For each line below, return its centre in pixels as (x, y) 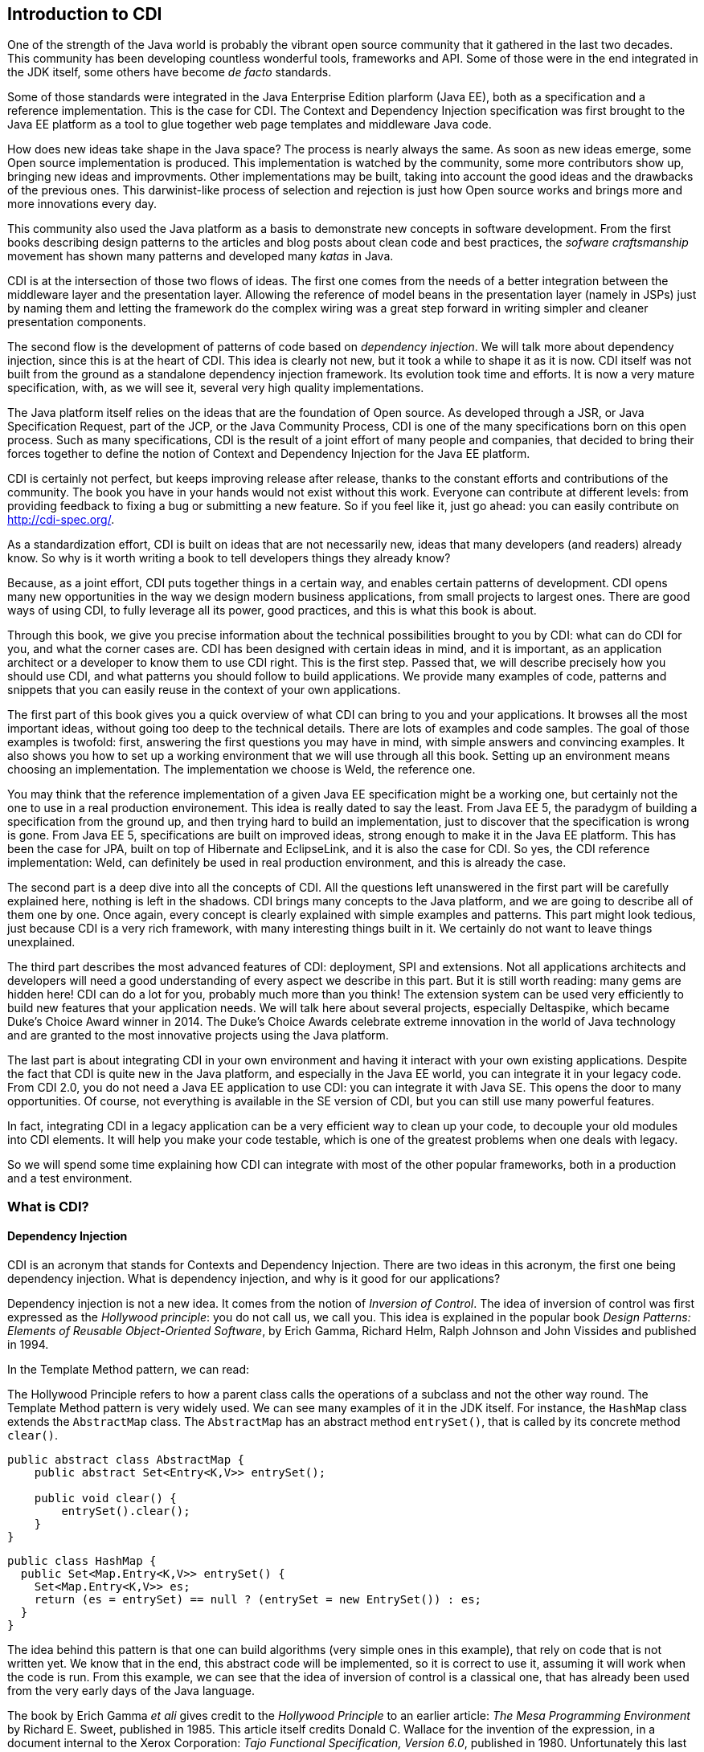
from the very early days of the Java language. (131, 1691)
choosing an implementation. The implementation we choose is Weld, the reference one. (241, 770)
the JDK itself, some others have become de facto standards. (170, 72)
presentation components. (77, 322)
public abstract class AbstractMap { (126, 1460)
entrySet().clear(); (126, 1511)
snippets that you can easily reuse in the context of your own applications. (204, 690)
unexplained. (41, 942)
